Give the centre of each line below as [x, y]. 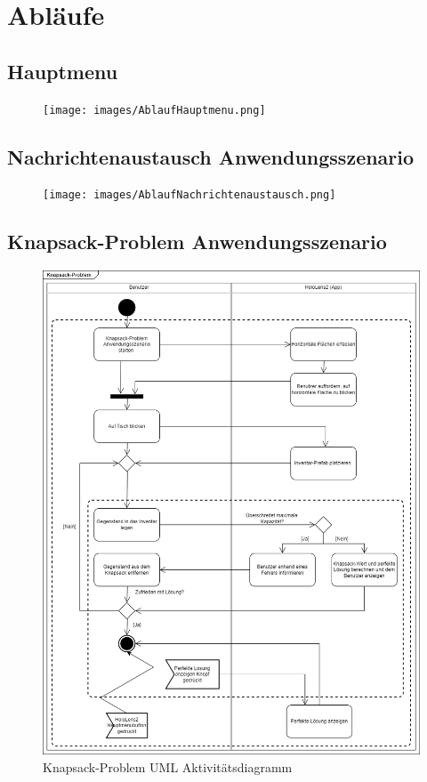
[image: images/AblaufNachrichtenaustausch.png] [189, 195]
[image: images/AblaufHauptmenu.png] [154, 110]
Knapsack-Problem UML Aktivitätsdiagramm [168, 766]
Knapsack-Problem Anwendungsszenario [197, 242]
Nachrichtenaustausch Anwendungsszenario [211, 156]
